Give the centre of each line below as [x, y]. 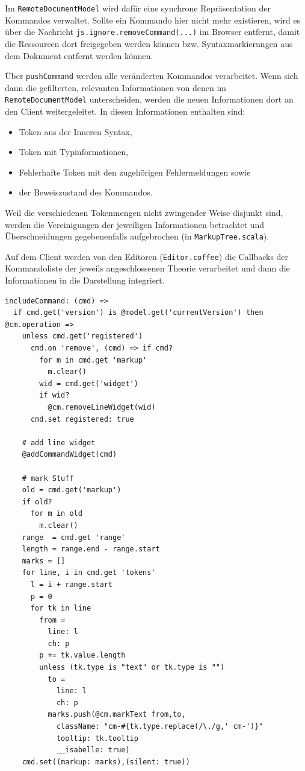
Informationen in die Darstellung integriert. [85, 280]
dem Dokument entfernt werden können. [79, 55]
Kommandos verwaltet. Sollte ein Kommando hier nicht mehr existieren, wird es [153, 20]
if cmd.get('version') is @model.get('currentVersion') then [138, 313]
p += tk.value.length [82, 655]
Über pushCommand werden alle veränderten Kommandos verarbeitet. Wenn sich [152, 76]
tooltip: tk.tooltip [97, 738]
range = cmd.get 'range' [74, 537]
